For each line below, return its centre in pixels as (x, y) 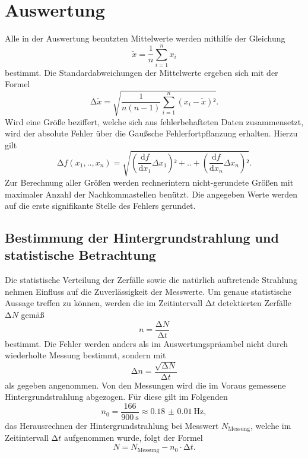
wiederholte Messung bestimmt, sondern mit (85, 355)
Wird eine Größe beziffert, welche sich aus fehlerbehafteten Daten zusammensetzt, (154, 121)
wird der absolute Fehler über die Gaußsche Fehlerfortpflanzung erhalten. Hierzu (151, 133)
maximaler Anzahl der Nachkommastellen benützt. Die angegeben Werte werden (151, 194)
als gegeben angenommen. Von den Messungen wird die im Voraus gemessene (145, 385)
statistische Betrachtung (80, 255)
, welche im (271, 425)
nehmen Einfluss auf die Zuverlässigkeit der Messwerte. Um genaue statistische (148, 291)
